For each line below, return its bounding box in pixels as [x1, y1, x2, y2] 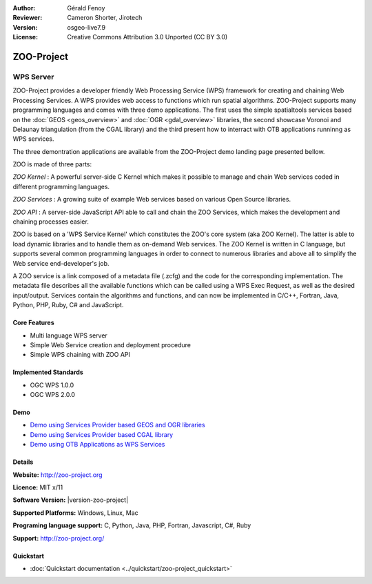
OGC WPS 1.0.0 [30, 380, 74, 389]
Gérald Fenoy [67, 4, 105, 12]
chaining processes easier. [12, 217, 89, 226]
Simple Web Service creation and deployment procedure [30, 340, 191, 349]
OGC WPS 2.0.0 [30, 391, 76, 399]
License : [12, 33, 38, 41]
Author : [12, 4, 36, 12]
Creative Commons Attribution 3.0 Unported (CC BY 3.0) [67, 33, 228, 41]
